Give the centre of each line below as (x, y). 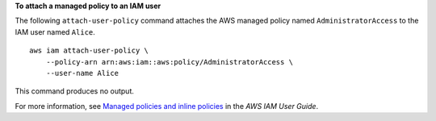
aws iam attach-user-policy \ (89, 51)
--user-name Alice (82, 73)
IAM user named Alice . (55, 31)
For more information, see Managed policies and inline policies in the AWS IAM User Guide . (167, 106)
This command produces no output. (75, 91)
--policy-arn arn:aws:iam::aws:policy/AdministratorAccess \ (170, 62)
